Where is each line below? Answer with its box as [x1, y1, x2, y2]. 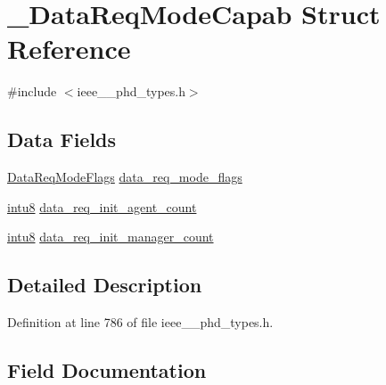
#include [7, 82, 57, 101]
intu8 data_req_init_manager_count [7, 227, 214, 246]
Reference [7, 30, 131, 67]
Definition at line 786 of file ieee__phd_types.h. [7, 313, 274, 332]
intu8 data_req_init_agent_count [7, 197, 197, 216]
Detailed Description [7, 271, 202, 299]
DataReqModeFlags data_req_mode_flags [7, 168, 242, 186]
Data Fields [7, 126, 117, 153]
